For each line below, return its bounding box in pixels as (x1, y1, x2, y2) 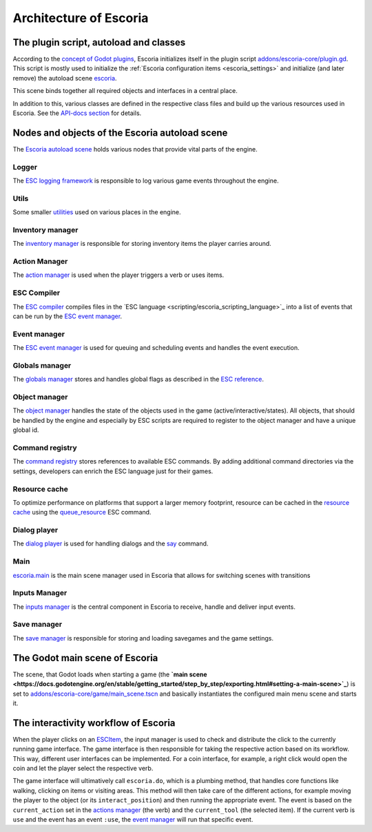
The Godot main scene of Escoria (12, 652, 158, 664)
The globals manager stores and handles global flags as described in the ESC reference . (12, 375, 265, 384)
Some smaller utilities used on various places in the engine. (12, 208, 182, 216)
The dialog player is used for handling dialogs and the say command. (12, 539, 209, 548)
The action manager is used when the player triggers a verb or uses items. (12, 271, 225, 279)
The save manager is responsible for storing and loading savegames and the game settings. (12, 634, 273, 642)
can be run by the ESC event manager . (12, 312, 123, 320)
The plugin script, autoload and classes (12, 37, 186, 48)
